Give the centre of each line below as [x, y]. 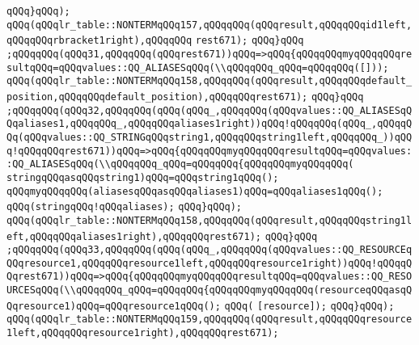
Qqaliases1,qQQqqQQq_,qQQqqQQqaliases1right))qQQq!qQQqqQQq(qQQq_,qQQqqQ [209, 124]
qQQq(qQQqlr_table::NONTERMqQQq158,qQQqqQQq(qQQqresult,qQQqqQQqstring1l [209, 220]
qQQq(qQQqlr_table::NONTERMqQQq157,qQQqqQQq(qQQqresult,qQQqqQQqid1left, [209, 25]
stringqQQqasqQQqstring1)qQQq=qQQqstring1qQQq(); [143, 177]
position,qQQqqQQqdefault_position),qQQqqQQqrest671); [157, 97]
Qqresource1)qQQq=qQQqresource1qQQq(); [114, 306]
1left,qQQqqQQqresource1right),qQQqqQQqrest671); [143, 333]
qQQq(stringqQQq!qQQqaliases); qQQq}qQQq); [125, 207]
